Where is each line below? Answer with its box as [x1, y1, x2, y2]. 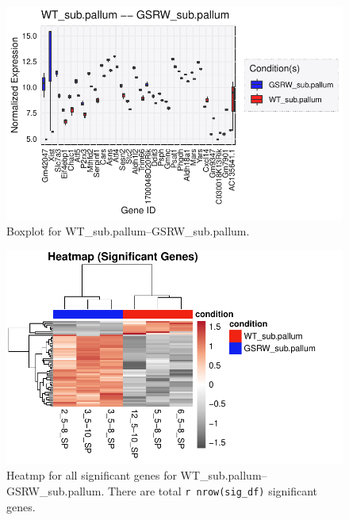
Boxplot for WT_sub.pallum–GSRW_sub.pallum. [6, 223, 250, 239]
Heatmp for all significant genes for [6, 467, 177, 484]
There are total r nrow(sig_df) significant [107, 483, 318, 499]
